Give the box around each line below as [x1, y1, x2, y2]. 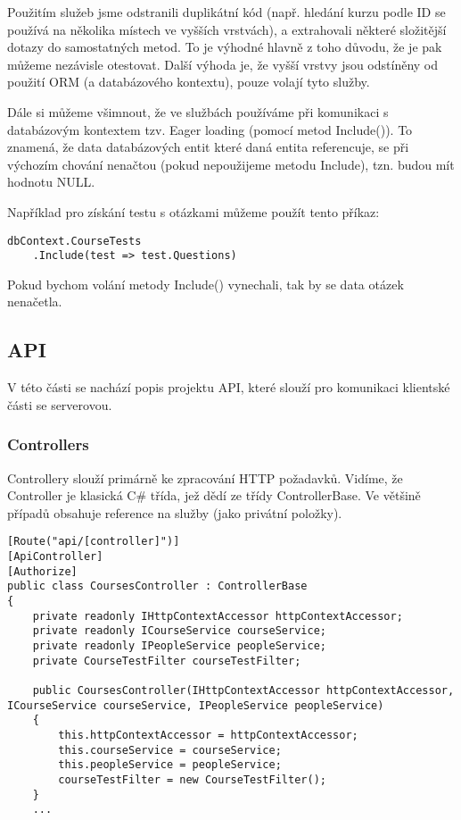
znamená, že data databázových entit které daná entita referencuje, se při [7, 138, 409, 156]
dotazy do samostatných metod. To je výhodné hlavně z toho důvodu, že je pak [7, 38, 442, 56]
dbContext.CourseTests [7, 234, 142, 247]
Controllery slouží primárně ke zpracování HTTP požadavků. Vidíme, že [7, 468, 403, 487]
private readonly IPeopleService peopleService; [32, 640, 326, 653]
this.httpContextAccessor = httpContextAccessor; [58, 728, 358, 741]
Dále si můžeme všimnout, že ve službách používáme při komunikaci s [7, 102, 389, 121]
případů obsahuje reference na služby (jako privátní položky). [7, 503, 342, 522]
